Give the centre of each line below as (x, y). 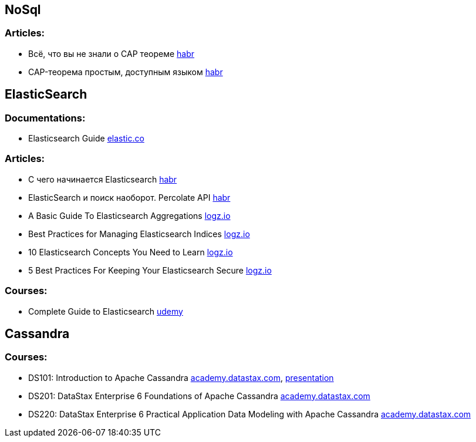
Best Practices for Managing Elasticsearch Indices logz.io (139, 234)
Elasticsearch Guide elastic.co (86, 139)
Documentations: (45, 118)
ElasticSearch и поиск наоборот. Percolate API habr (129, 197)
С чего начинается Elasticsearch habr (103, 179)
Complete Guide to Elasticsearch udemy (106, 311)
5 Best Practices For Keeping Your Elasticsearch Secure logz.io (150, 270)
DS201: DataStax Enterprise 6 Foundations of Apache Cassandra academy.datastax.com (199, 396)
